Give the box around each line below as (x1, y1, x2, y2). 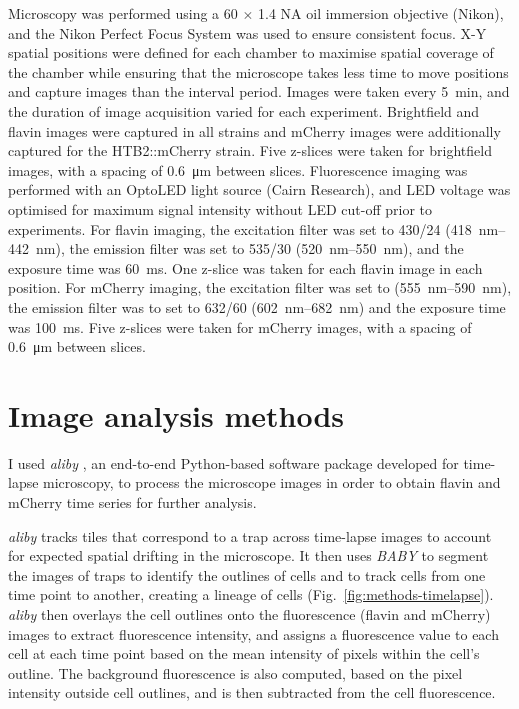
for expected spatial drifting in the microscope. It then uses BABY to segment (8, 545, 489, 566)
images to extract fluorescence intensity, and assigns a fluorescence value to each (8, 623, 499, 644)
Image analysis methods (8, 394, 345, 435)
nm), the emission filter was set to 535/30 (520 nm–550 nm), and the (35, 238, 464, 259)
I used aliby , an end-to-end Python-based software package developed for (8, 452, 459, 473)
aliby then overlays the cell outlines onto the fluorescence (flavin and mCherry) (8, 603, 491, 624)
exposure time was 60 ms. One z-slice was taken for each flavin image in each (8, 257, 483, 278)
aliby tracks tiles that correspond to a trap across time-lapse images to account (8, 525, 492, 546)
